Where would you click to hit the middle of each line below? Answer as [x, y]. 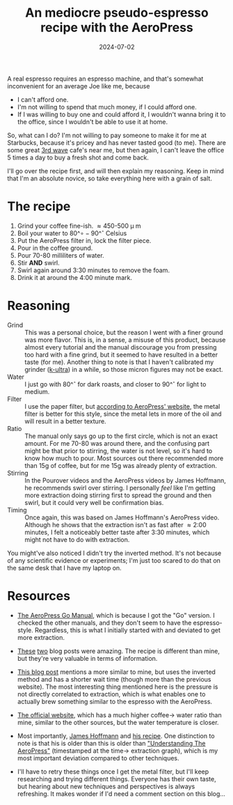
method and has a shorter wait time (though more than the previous [114, 679]
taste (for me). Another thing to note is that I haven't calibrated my [119, 362]
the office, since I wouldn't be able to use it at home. [93, 122]
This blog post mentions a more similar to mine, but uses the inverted [116, 672]
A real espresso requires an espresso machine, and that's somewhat [105, 79]
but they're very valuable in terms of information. [87, 658]
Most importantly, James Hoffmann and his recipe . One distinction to [116, 735]
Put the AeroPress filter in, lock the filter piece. [84, 240]
